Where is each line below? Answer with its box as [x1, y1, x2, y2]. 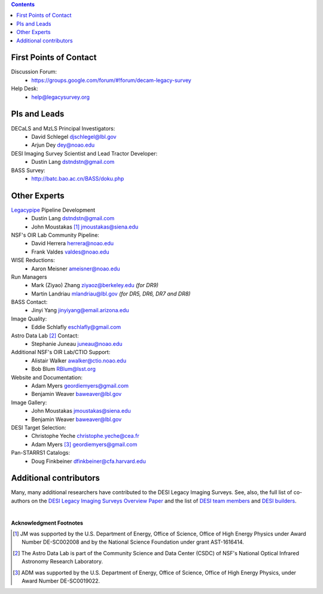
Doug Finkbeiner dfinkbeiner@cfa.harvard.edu [31, 458, 146, 465]
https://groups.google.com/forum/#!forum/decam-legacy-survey [31, 77, 191, 84]
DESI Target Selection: [11, 424, 66, 431]
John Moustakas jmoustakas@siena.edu [31, 407, 131, 415]
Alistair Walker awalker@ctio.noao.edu [31, 357, 127, 364]
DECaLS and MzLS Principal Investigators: [11, 124, 115, 132]
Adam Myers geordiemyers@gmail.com [31, 382, 129, 389]
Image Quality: [11, 315, 47, 322]
